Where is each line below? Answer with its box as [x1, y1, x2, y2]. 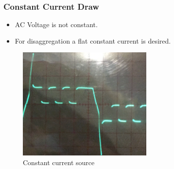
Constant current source [23, 157, 95, 167]
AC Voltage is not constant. [15, 19, 98, 30]
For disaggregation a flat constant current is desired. [15, 35, 171, 46]
